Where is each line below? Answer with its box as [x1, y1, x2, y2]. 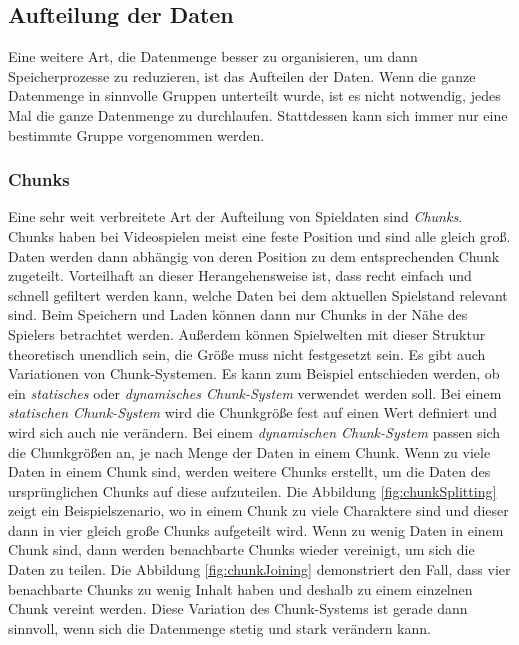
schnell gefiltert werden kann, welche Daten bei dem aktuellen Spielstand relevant [8, 284, 508, 305]
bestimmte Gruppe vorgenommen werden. [8, 124, 265, 145]
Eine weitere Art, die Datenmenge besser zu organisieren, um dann [8, 46, 418, 67]
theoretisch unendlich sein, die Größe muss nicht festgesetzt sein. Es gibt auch [8, 343, 486, 364]
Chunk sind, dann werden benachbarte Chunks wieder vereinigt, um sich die [8, 539, 475, 560]
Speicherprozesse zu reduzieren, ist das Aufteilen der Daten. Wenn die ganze [8, 65, 476, 86]
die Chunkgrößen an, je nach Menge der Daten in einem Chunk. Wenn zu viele [8, 441, 491, 462]
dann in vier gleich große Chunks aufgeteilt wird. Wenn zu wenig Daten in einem [8, 519, 504, 540]
